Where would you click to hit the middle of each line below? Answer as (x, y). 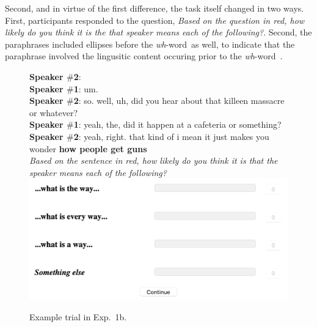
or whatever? (54, 112)
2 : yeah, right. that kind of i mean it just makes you (171, 136)
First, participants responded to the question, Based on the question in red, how (155, 20)
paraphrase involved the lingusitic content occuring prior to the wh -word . (144, 56)
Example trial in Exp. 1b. (78, 317)
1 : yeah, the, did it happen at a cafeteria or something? (177, 124)
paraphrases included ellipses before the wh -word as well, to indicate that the (150, 44)
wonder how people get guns (88, 148)
